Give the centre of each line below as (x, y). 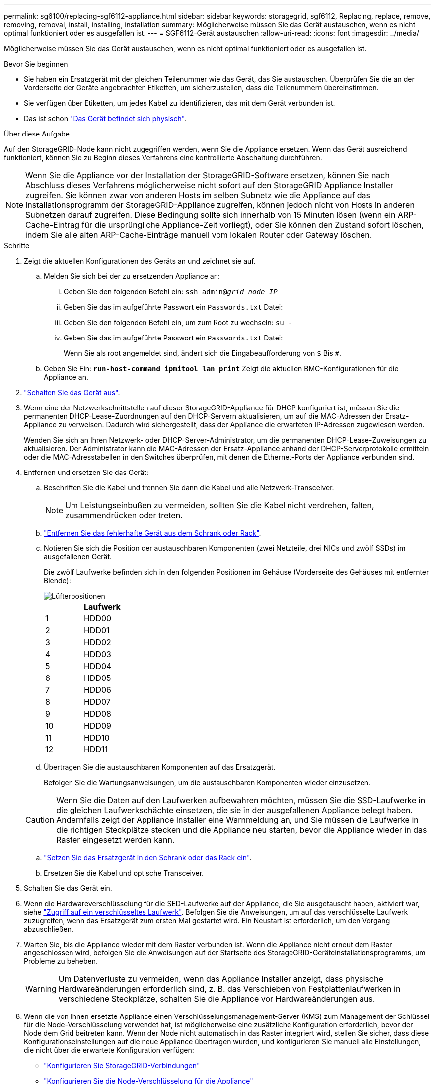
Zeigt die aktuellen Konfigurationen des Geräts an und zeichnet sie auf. (140, 261)
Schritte (17, 245)
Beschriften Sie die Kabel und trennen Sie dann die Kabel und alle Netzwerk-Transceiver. (189, 488)
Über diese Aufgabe (37, 134)
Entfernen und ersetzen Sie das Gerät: (86, 472)
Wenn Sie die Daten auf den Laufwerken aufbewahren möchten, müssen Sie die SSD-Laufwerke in (241, 800)
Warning (41, 989)
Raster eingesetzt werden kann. (115, 840)
